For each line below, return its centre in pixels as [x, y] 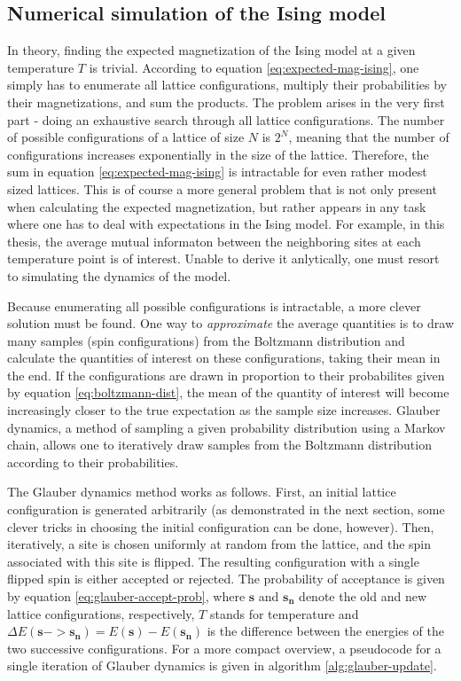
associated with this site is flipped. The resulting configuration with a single [213, 561]
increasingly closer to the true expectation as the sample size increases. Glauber [224, 410]
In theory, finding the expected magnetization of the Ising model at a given [211, 50]
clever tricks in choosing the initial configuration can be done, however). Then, [221, 526]
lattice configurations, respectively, [101, 613]
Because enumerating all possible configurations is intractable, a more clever [214, 305]
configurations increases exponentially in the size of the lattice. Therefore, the [218, 154]
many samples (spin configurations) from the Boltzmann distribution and [206, 340]
